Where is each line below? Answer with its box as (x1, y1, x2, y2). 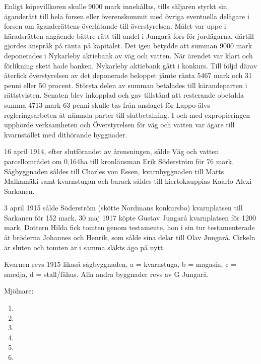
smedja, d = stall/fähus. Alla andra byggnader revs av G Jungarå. (4, 268, 209, 279)
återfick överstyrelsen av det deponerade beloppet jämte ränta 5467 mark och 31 (4, 70, 252, 81)
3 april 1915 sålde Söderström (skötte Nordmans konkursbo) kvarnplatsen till (4, 202, 243, 213)
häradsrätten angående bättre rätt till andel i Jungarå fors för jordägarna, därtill (4, 30, 254, 41)
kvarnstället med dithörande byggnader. (4, 129, 127, 139)
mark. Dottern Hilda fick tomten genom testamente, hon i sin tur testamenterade (4, 222, 255, 233)
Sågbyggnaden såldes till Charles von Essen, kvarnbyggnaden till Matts (4, 166, 224, 176)
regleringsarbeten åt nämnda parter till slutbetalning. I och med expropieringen (4, 109, 250, 120)
